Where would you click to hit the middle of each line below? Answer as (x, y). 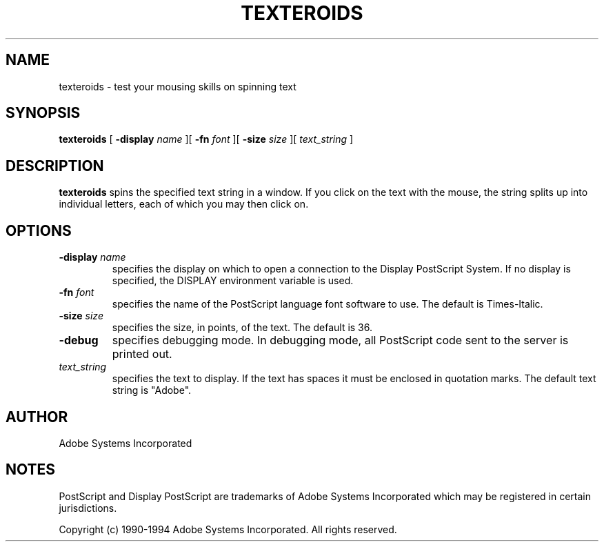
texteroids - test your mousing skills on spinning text (178, 86)
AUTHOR (37, 417)
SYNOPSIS (43, 113)
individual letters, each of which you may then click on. (184, 204)
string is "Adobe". (152, 390)
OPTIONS (39, 230)
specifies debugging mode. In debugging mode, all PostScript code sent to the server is (340, 340)
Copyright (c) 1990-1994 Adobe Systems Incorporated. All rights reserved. (228, 529)
